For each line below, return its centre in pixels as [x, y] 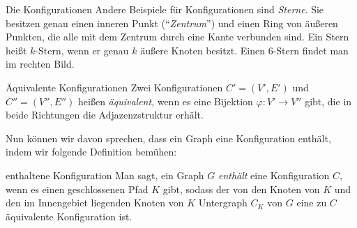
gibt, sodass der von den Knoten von [241, 189]
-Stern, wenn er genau [82, 50]
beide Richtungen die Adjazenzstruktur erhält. [105, 115]
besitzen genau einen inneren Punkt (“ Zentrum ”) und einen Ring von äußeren [172, 23]
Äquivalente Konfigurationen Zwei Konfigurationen [114, 87]
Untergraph [223, 203]
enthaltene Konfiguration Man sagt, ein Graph [105, 175]
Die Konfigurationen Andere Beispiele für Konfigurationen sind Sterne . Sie [165, 9]
